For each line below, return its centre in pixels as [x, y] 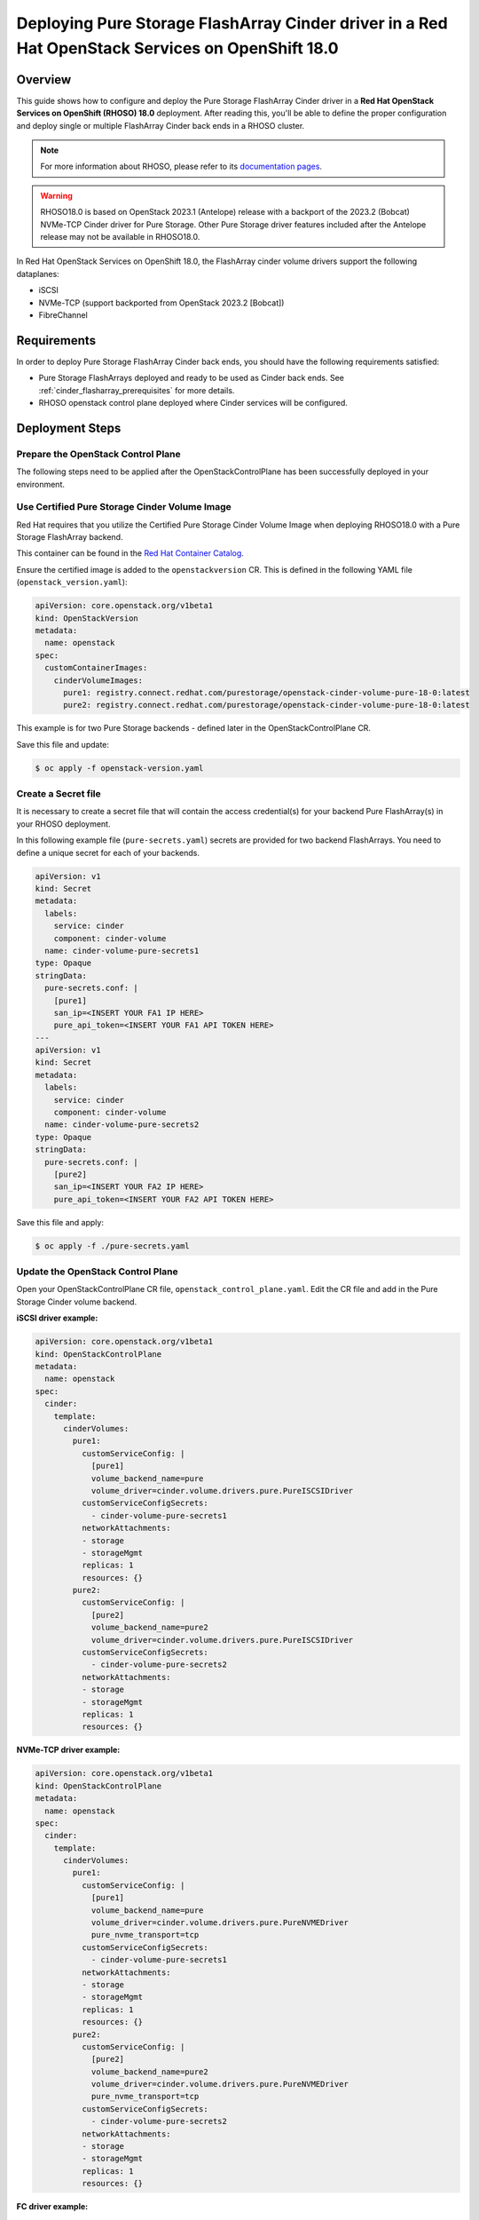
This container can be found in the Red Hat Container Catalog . [130, 553]
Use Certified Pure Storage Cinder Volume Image [124, 507]
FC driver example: [52, 2207]
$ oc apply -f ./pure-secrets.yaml [112, 1246]
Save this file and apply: [60, 1222]
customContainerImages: [96, 668]
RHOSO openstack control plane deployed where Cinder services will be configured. [193, 403]
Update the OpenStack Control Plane [97, 1272]
